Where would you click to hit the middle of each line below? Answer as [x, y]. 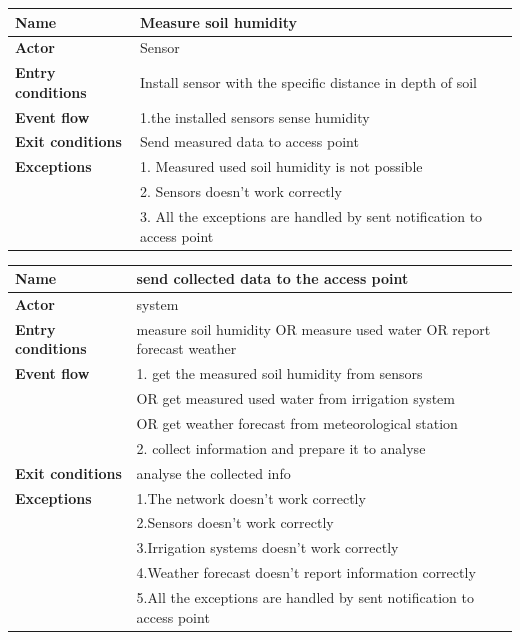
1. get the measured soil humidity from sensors [279, 373]
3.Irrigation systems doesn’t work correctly [267, 547]
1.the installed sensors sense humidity [255, 116]
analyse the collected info [213, 472]
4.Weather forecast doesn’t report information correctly [306, 572]
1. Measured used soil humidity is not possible [281, 166]
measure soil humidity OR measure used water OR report [313, 328]
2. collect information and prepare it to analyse [281, 447]
